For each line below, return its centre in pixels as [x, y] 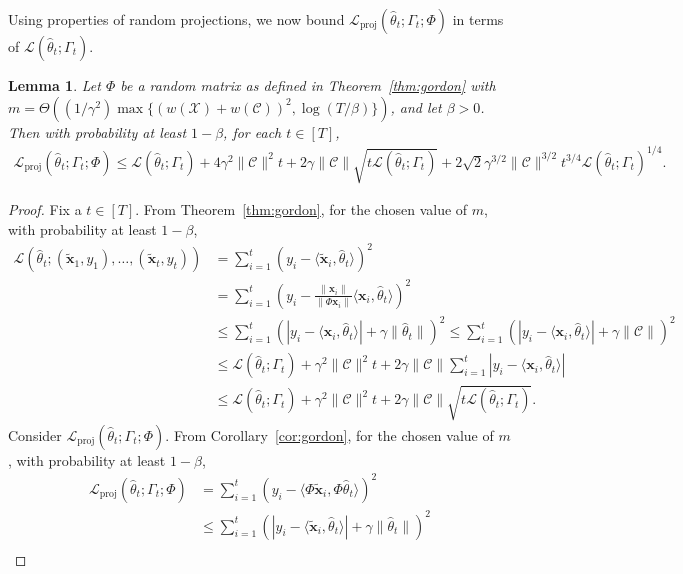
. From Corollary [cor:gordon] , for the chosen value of [329, 434]
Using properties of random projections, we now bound [176, 19]
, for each [252, 131]
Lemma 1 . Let [54, 85]
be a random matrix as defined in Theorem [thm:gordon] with [308, 85]
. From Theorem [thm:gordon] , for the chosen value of [301, 209]
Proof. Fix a [45, 209]
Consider [35, 434]
